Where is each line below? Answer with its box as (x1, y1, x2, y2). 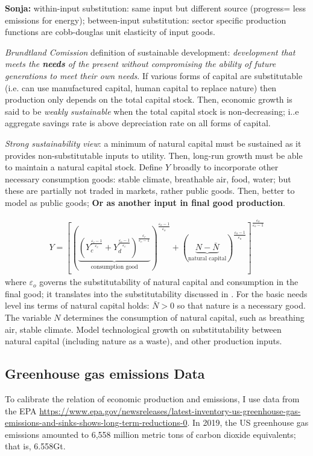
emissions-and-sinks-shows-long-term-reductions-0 (5, 416, 188, 429)
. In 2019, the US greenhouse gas (187, 416, 309, 429)
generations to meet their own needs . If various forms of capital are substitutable (5, 69, 303, 82)
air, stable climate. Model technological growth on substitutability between (5, 323, 282, 335)
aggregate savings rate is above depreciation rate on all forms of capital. (5, 117, 271, 129)
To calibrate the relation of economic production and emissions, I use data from (5, 392, 300, 405)
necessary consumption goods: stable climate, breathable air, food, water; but (5, 172, 291, 185)
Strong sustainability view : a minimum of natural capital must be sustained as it (5, 136, 302, 149)
